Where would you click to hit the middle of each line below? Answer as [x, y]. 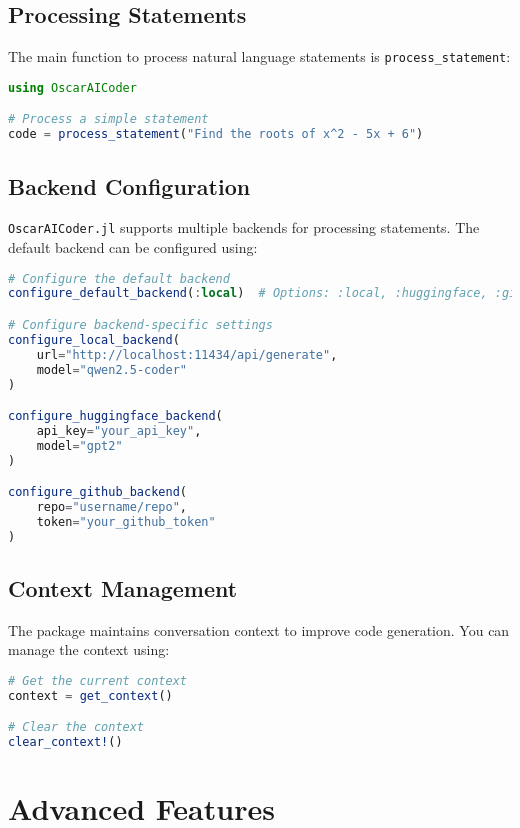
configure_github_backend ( [97, 492]
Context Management [123, 588]
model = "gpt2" [79, 445]
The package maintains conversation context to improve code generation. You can [259, 629]
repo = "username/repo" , [112, 507]
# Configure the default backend [119, 278]
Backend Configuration [129, 185]
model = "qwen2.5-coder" [111, 369]
